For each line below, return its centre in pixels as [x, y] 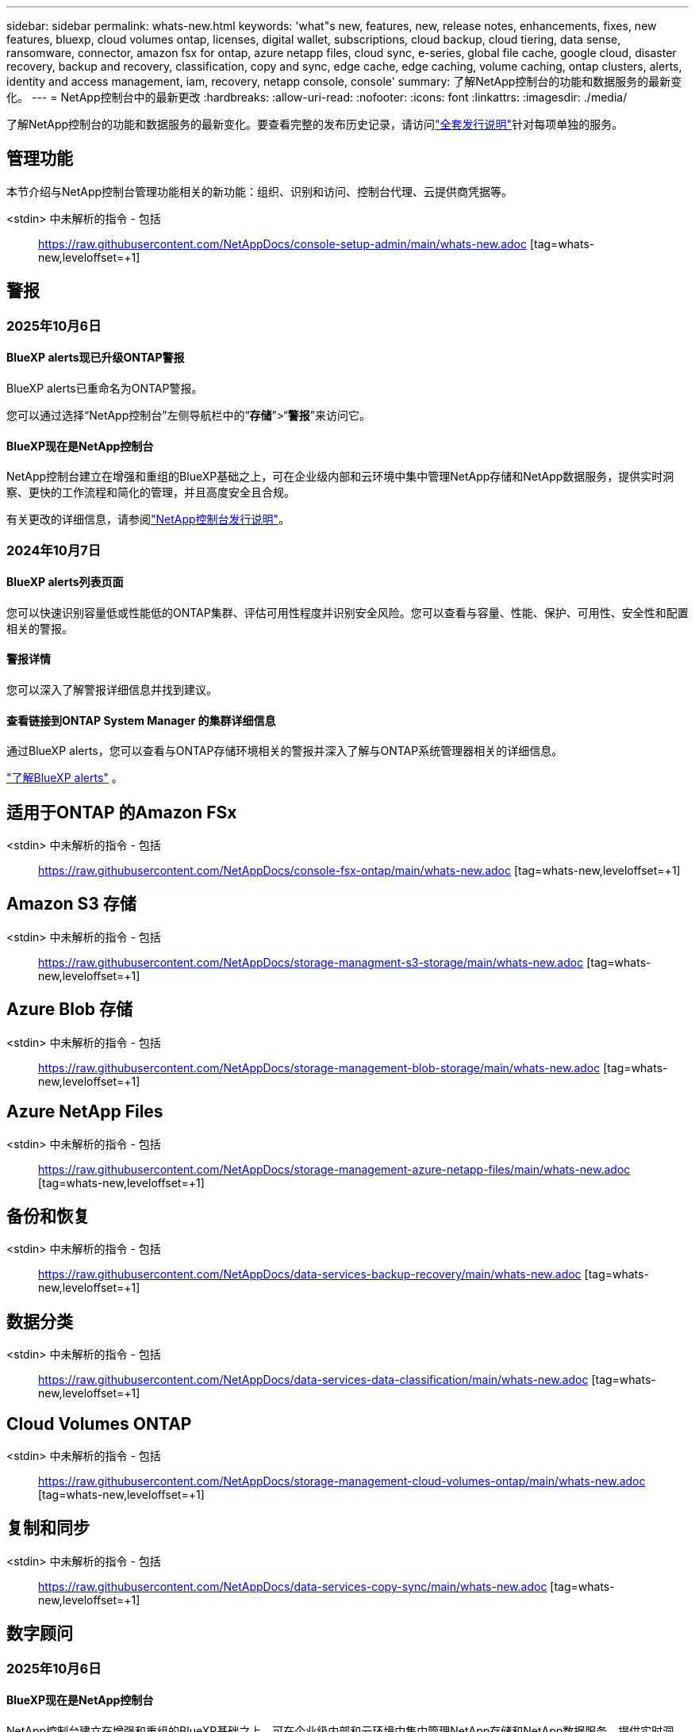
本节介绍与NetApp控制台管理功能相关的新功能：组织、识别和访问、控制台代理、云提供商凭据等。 [260, 191]
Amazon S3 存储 [71, 904]
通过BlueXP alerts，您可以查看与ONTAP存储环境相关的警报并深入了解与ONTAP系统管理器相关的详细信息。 [285, 751]
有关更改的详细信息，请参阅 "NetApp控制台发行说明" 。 [148, 519]
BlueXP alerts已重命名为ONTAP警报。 [105, 388]
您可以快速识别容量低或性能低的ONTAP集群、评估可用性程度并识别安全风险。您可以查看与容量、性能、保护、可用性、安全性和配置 [347, 612]
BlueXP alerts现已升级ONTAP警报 [96, 358]
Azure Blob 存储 [69, 1010]
